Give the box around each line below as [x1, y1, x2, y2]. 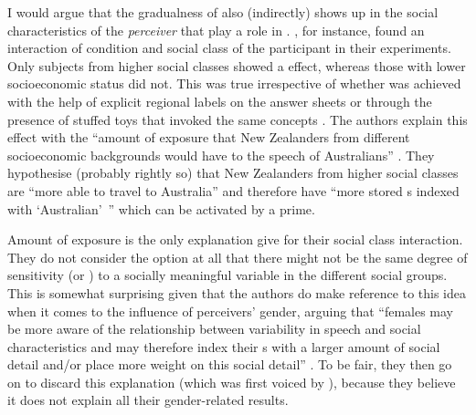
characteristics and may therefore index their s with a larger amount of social [7, 337, 440, 356]
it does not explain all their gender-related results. [7, 390, 289, 410]
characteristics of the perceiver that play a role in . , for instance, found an [7, 20, 425, 39]
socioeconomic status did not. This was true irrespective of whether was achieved [7, 74, 461, 93]
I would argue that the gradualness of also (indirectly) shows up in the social [7, 3, 439, 21]
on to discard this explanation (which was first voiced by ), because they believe [7, 372, 456, 391]
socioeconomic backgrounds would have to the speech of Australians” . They [7, 145, 435, 164]
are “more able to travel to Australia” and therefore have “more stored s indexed [7, 181, 460, 200]
